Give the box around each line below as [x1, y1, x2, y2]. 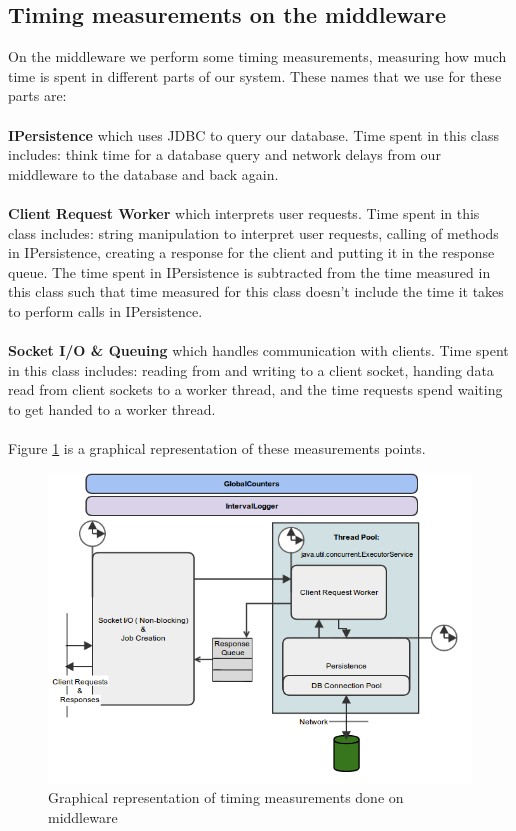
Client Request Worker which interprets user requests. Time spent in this [8, 202, 480, 223]
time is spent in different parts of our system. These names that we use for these [8, 65, 502, 86]
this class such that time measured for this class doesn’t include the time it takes [8, 281, 504, 302]
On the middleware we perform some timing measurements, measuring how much [8, 46, 507, 67]
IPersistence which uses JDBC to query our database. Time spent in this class [8, 124, 499, 145]
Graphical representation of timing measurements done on [48, 787, 404, 808]
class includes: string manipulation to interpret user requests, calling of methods [8, 222, 499, 243]
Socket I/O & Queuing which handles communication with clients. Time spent [8, 340, 509, 361]
